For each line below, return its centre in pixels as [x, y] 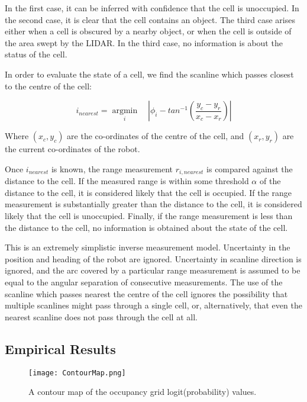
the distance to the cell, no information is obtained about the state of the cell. [146, 227]
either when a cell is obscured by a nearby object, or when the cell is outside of [148, 31]
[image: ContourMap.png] [77, 373]
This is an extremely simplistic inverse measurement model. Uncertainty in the [148, 247]
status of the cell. [36, 54]
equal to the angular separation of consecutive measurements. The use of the [144, 282]
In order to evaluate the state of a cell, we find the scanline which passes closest [149, 74]
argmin [125, 111]
